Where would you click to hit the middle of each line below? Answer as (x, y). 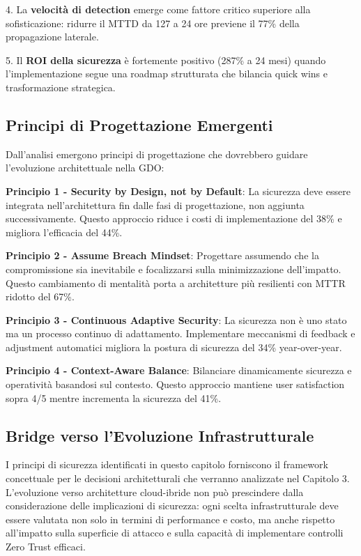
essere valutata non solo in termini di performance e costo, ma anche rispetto (170, 519)
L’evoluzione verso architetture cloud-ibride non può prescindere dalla (155, 492)
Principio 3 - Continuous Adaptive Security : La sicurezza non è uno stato (176, 319)
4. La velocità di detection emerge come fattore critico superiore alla (158, 9)
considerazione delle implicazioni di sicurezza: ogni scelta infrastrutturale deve (172, 505)
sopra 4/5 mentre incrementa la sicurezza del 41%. (114, 397)
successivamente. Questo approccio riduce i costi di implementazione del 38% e (174, 218)
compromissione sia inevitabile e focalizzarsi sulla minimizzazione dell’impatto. (174, 269)
